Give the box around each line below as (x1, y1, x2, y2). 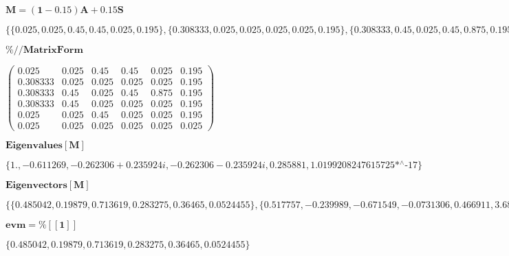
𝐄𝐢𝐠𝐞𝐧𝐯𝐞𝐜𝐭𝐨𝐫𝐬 (6, 181, 67, 191)
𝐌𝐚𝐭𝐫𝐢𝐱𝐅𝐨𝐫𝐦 (23, 45, 83, 55)
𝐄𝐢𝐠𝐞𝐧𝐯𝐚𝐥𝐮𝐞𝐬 (6, 141, 63, 151)
